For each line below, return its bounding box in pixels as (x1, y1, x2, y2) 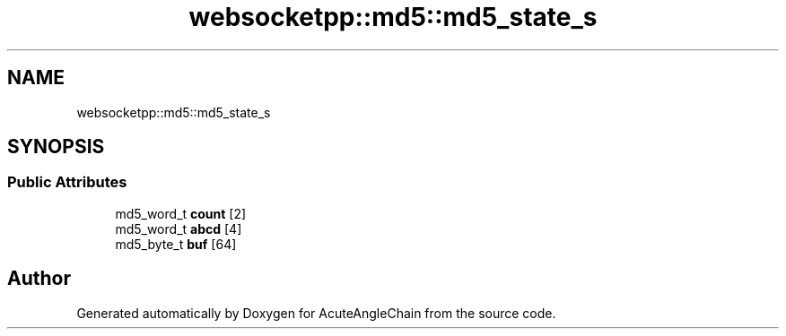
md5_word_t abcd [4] (115, 220, 242, 237)
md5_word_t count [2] (115, 205, 247, 221)
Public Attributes (7, 173, 127, 192)
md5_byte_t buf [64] (115, 236, 237, 252)
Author (7, 267, 71, 290)
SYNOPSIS (7, 135, 105, 159)
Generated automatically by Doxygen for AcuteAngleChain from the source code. (76, 305, 556, 321)
